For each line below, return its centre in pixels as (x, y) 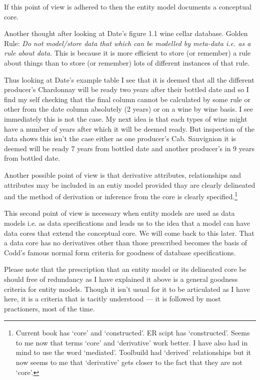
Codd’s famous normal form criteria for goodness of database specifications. (120, 252)
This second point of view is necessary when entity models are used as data (119, 213)
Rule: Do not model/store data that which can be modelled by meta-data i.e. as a (127, 43)
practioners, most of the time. (49, 308)
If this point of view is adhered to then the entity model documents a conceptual (128, 7)
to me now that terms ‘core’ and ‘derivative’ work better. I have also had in (132, 342)
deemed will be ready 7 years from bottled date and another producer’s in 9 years (129, 148)
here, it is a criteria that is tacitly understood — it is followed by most (112, 299)
